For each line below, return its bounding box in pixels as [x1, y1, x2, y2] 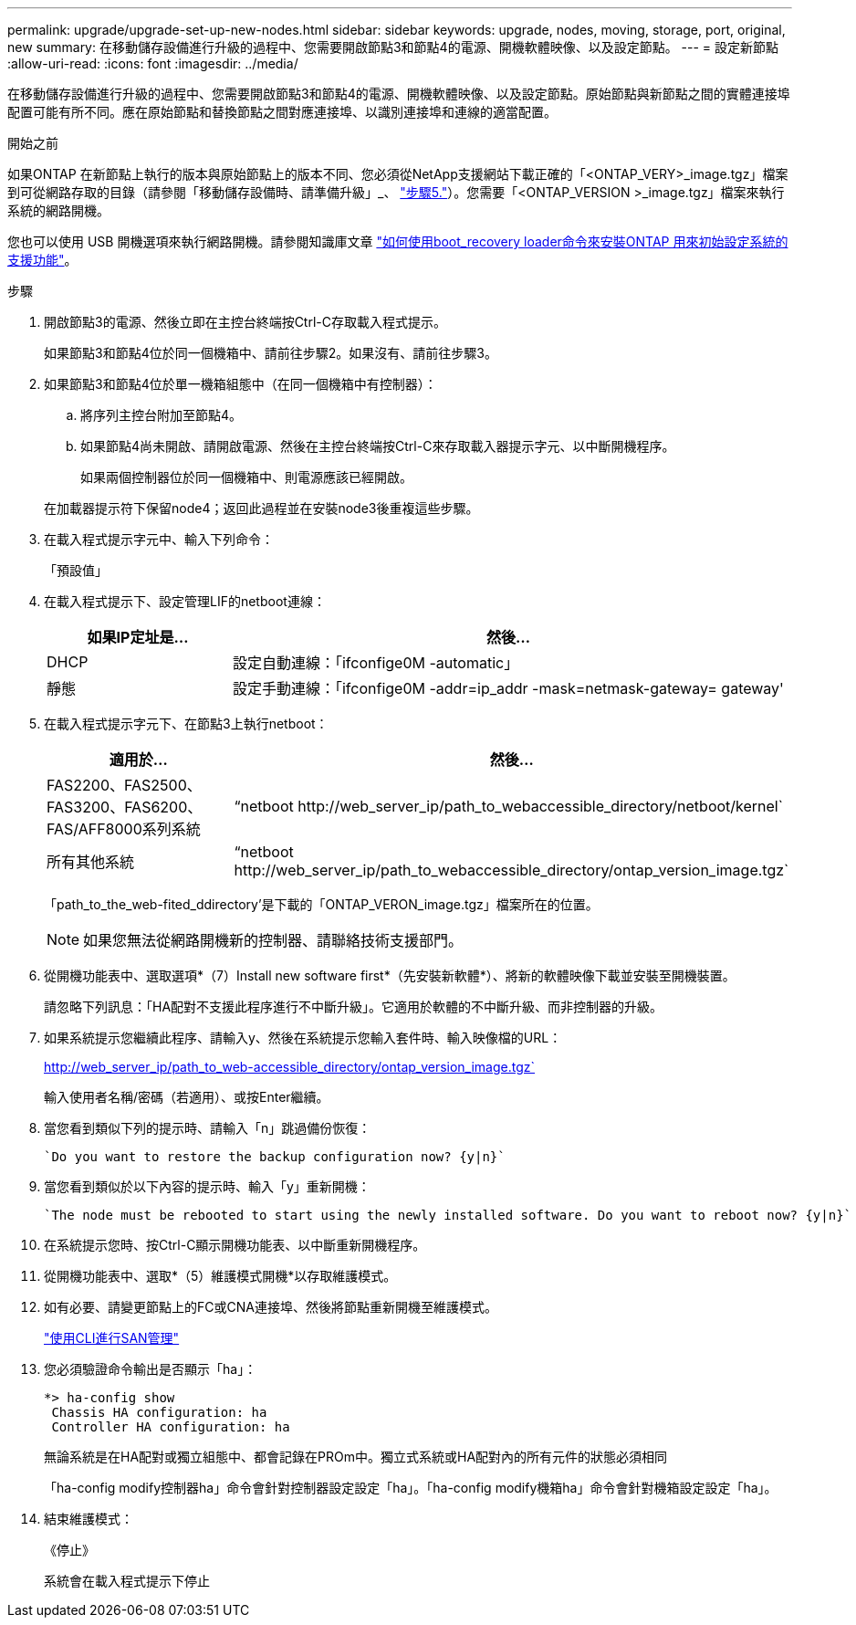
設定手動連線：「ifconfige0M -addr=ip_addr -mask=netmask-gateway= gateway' [232, 679, 784, 697]
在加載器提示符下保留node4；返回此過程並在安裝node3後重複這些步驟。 [44, 500, 479, 516]
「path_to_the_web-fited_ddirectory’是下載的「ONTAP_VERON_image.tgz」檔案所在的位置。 [44, 896, 599, 912]
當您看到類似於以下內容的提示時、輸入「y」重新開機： [44, 1179, 371, 1194]
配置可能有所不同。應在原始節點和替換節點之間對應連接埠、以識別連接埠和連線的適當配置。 [7, 104, 557, 120]
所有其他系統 [47, 853, 135, 871]
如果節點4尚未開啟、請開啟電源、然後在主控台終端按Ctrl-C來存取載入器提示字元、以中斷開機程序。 [80, 438, 675, 454]
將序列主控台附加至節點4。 [80, 407, 243, 423]
